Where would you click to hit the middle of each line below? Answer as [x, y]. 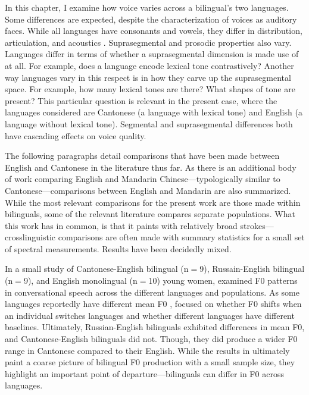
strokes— [257, 225]
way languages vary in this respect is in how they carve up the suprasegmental [148, 77]
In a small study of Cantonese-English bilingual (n [97, 269]
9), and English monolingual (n [80, 280]
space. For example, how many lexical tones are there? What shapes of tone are [150, 89]
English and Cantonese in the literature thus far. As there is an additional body [151, 167]
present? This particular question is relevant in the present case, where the [141, 100]
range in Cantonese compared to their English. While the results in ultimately [147, 350]
